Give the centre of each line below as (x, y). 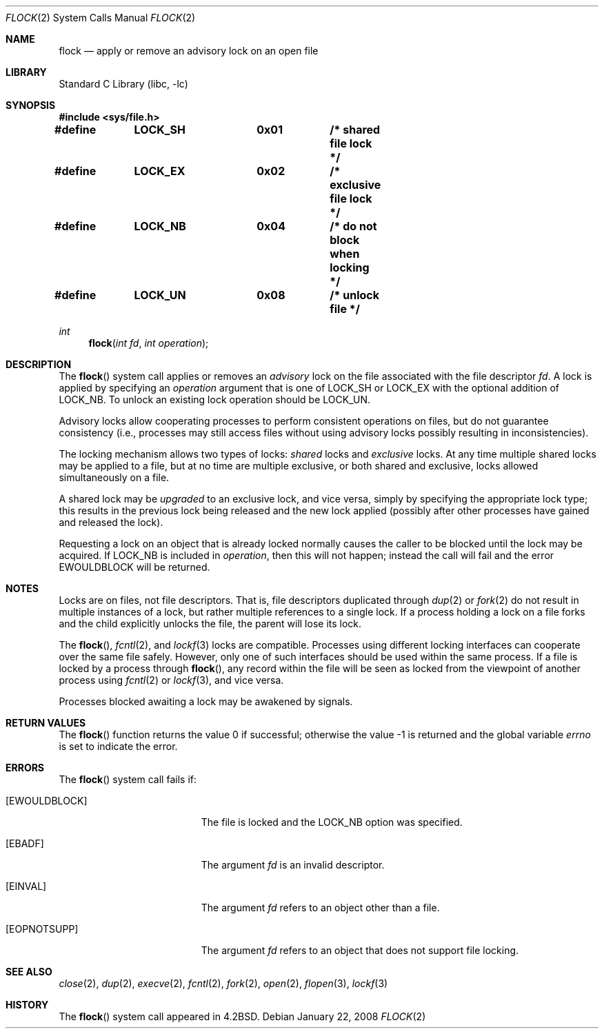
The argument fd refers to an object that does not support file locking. (360, 950)
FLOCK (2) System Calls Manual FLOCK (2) (101, 18)
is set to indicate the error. (118, 746)
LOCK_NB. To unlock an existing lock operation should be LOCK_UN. (214, 399)
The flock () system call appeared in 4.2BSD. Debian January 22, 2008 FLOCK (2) (242, 1016)
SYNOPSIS (31, 105)
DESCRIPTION (39, 364)
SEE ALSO (29, 972)
